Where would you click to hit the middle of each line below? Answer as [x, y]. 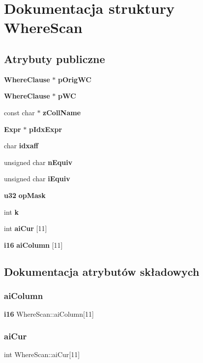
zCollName [62, 112]
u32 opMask [25, 195]
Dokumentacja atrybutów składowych [102, 271]
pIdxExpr [46, 129]
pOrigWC [74, 79]
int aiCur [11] [26, 228]
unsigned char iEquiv [37, 179]
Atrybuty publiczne [55, 58]
